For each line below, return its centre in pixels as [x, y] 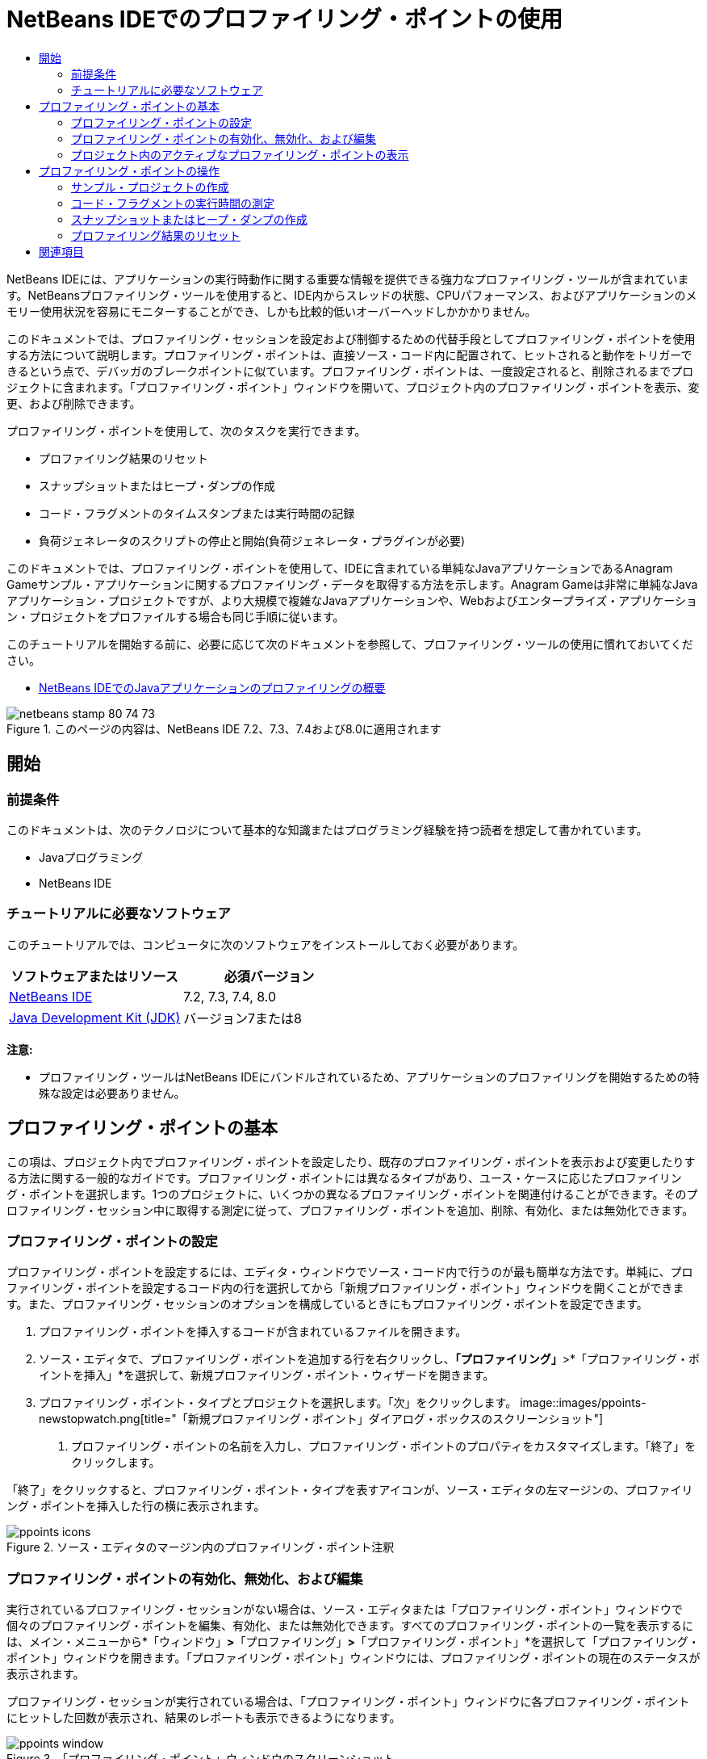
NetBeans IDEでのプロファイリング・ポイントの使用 [284, 19]
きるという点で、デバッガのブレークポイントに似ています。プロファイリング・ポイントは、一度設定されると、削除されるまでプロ [350, 371]
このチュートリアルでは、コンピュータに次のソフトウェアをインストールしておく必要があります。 [266, 944]
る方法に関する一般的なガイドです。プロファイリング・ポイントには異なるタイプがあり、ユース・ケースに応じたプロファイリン [344, 1178]
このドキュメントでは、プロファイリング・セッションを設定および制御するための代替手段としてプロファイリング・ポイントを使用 [351, 338]
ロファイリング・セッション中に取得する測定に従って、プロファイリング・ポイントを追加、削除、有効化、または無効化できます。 [350, 1210]
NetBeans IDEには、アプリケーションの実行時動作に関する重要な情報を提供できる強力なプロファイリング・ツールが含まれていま [348, 279]
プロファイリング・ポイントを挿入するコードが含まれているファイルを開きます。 [253, 1332]
